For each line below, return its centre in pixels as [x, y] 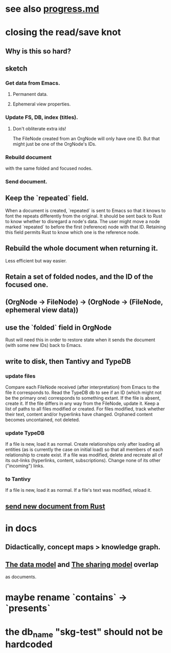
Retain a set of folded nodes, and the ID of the [79, 277]
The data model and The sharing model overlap [82, 564]
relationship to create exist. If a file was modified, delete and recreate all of [84, 455]
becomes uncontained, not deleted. [43, 420]
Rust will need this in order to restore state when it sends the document [80, 340]
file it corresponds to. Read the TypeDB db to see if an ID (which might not [83, 393]
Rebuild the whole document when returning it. [82, 248]
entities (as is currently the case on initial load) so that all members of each [84, 450]
